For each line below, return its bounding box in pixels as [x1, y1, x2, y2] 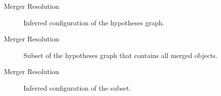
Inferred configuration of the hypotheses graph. [23, 17, 165, 27]
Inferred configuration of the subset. [23, 82, 132, 93]
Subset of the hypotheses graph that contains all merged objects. [23, 50, 218, 60]
